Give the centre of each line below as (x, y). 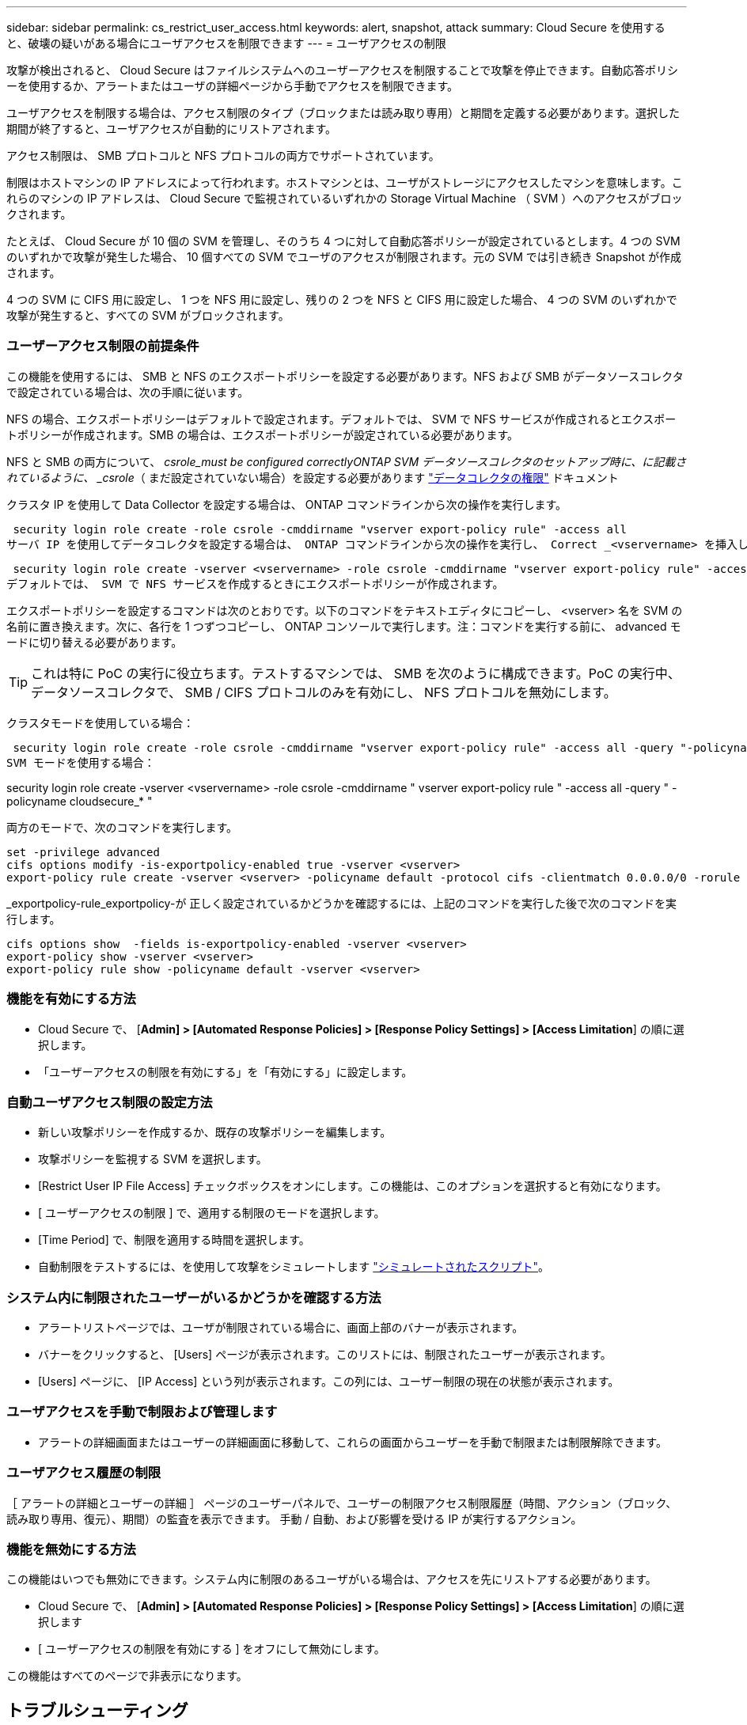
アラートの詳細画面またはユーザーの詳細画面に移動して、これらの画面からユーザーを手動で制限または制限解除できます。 (353, 1442)
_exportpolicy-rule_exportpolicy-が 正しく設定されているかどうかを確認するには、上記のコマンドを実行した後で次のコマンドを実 (341, 903)
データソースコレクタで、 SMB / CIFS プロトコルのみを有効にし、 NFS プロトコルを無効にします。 (324, 692)
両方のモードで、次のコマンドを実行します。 (122, 827)
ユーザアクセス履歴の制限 (84, 1473)
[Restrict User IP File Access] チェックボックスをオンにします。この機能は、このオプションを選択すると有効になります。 (353, 1186)
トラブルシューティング (97, 1710)
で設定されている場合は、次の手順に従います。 (128, 392)
